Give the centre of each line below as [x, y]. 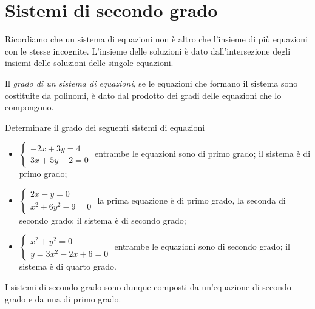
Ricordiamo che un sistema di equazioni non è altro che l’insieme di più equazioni [157, 39]
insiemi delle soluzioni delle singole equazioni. [89, 63]
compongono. [29, 107]
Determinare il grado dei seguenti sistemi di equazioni [105, 127]
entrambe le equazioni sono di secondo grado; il [202, 246]
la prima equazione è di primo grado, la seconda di [191, 200]
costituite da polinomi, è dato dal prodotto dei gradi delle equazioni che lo [143, 95]
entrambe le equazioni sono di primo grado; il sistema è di [203, 154]
